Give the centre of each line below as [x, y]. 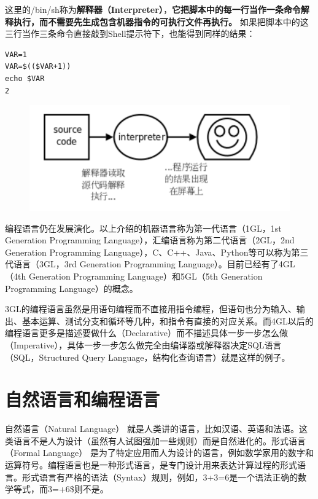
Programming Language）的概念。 [72, 288]
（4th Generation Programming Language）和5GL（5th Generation [134, 276]
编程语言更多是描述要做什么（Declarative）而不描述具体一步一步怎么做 [147, 333]
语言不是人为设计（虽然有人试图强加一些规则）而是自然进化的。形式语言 [159, 440]
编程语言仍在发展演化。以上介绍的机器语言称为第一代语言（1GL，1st [143, 228]
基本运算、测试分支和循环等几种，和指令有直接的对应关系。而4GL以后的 [168, 320]
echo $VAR [25, 78]
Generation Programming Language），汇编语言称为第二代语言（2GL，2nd [150, 240]
